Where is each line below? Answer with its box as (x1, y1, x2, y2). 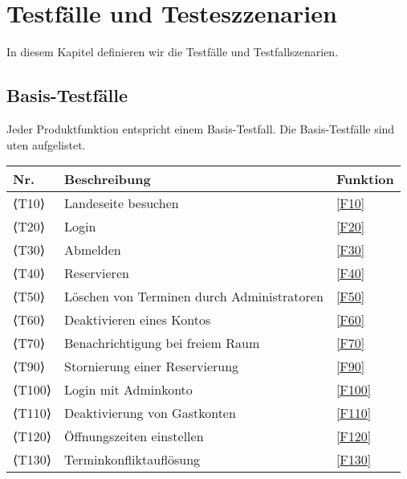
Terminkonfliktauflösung (64, 450, 201, 469)
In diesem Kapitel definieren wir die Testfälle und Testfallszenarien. (6, 43, 339, 60)
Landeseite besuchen (64, 194, 179, 213)
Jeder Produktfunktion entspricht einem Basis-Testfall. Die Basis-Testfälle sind (6, 120, 395, 137)
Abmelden (64, 240, 121, 260)
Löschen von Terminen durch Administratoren (64, 287, 324, 306)
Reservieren (64, 264, 129, 283)
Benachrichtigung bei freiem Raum (64, 334, 260, 353)
